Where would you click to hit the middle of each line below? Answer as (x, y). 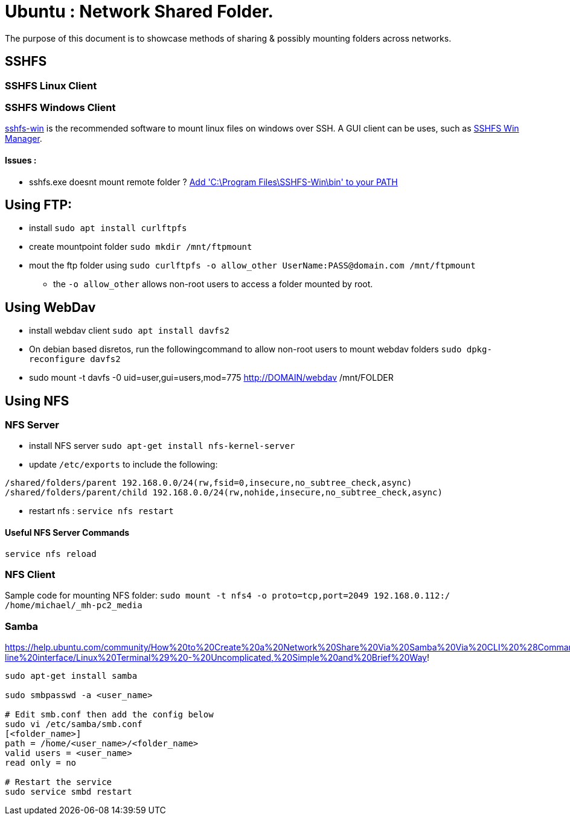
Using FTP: (39, 205)
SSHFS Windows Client (60, 107)
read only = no (41, 763)
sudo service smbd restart (69, 792)
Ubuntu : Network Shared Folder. (139, 11)
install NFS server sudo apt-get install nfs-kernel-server (162, 446)
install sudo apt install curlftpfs (108, 228)
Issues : (21, 160)
